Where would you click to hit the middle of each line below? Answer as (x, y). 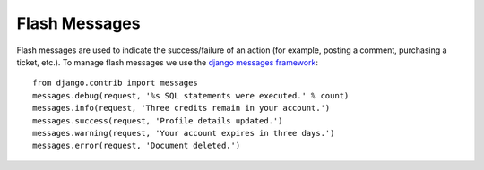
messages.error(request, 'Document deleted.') (137, 146)
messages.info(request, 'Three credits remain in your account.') (181, 108)
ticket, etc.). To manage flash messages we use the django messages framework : (167, 62)
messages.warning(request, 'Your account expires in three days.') (184, 133)
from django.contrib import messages (116, 83)
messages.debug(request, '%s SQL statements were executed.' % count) (191, 95)
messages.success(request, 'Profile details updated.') (158, 120)
